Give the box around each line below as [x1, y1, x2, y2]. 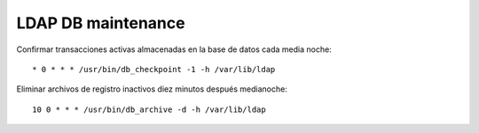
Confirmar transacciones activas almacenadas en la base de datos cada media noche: [16, 44, 332, 55]
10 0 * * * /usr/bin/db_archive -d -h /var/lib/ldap [32, 104, 266, 115]
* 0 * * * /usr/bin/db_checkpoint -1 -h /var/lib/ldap [32, 64, 276, 74]
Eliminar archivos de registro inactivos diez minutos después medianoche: [16, 84, 287, 94]
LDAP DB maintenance [16, 13, 185, 33]
